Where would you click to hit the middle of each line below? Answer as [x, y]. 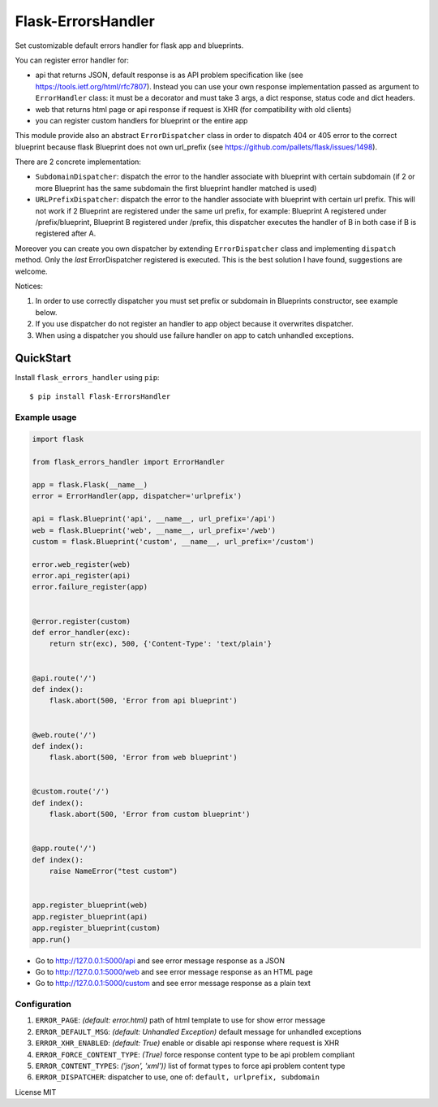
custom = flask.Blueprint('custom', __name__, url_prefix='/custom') [173, 541]
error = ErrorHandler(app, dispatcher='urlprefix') [137, 496]
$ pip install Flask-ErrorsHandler [100, 396]
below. [46, 312]
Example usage [46, 417]
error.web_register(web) [82, 564]
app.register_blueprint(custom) [97, 928]
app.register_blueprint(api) [90, 917]
